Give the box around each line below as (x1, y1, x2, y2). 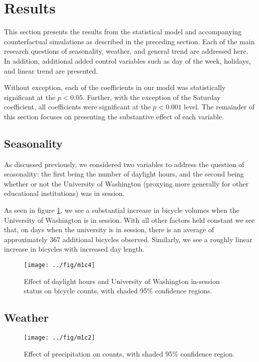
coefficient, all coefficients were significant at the (4, 101, 151, 112)
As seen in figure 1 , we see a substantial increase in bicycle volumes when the (4, 205, 240, 215)
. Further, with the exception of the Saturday (83, 91, 221, 102)
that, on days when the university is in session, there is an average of (4, 224, 214, 235)
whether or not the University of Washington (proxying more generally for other (4, 178, 249, 188)
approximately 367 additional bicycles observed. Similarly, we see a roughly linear (4, 234, 253, 244)
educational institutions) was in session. (4, 188, 125, 198)
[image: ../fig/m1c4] (24, 262, 95, 269)
